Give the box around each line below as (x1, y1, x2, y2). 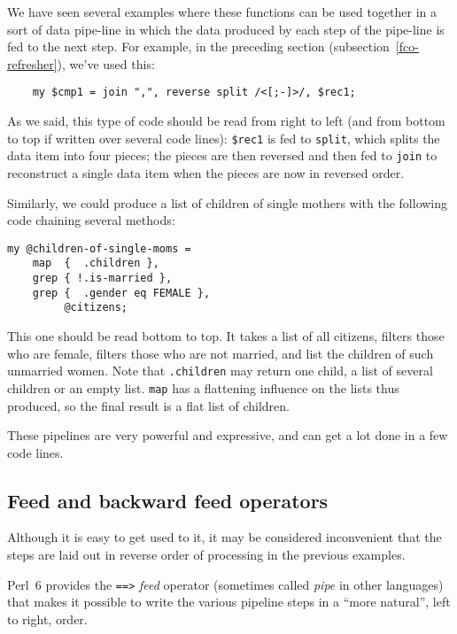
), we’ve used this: (57, 54, 155, 73)
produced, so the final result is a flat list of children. (7, 396, 290, 414)
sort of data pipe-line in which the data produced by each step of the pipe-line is (7, 19, 445, 38)
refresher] (7, 54, 58, 73)
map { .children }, (32, 257, 159, 270)
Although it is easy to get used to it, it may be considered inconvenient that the (7, 528, 442, 546)
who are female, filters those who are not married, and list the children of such (7, 344, 434, 362)
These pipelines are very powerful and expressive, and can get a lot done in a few (7, 426, 448, 445)
